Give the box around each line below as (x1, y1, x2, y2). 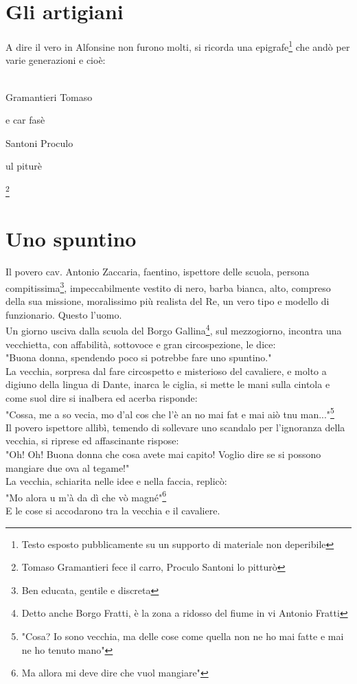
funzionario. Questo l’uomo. (5, 307, 122, 321)
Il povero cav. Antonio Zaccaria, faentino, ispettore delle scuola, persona (5, 264, 310, 279)
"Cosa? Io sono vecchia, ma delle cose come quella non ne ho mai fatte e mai (21, 629, 344, 643)
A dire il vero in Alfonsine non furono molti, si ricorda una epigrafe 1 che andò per (5, 38, 350, 54)
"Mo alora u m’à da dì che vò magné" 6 (5, 488, 167, 504)
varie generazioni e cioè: (5, 53, 106, 67)
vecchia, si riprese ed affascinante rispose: (5, 433, 179, 448)
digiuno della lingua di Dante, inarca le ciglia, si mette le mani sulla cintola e (5, 377, 330, 391)
